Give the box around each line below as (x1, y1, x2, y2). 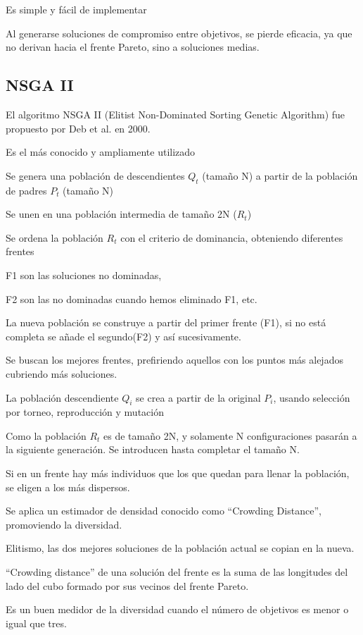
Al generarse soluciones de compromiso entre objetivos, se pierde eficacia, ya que (6, 25, 352, 40)
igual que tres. (6, 615, 67, 630)
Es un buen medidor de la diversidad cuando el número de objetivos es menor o (6, 602, 349, 617)
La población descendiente (6, 390, 119, 405)
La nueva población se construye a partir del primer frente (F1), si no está (6, 315, 326, 330)
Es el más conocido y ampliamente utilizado (6, 144, 196, 159)
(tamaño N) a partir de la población (202, 168, 358, 183)
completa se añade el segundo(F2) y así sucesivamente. (6, 328, 241, 343)
